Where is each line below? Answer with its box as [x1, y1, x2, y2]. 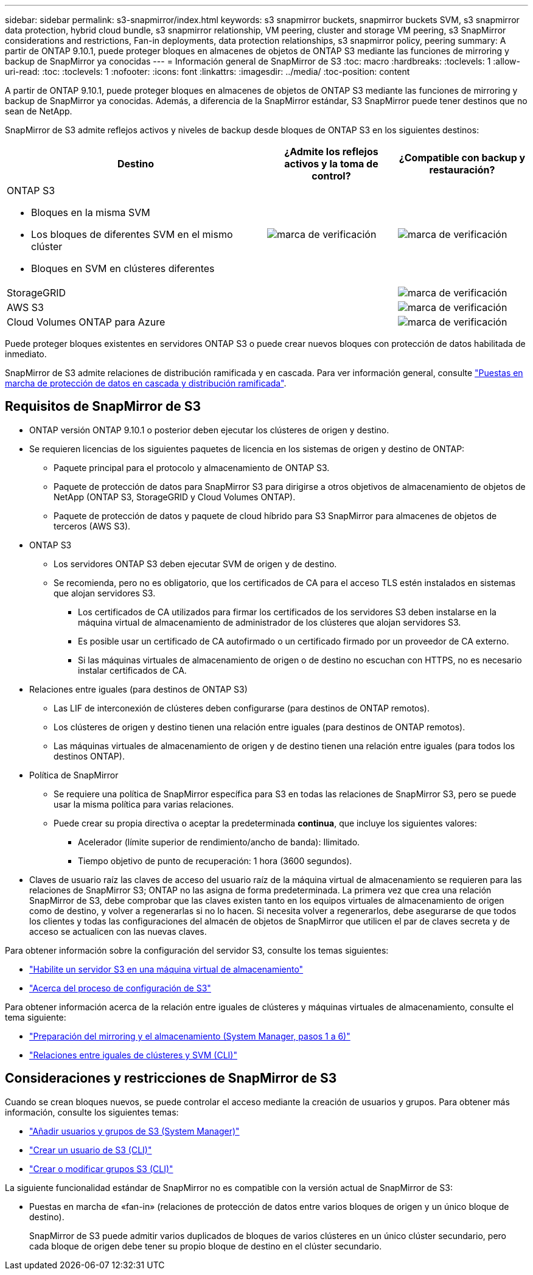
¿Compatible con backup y [399, 152, 526, 164]
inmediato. [5, 349, 47, 359]
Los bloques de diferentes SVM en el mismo [31, 228, 233, 240]
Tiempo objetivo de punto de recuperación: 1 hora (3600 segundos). [78, 855, 352, 866]
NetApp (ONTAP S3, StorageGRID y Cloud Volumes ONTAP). [54, 491, 296, 502]
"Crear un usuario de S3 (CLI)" [29, 1144, 152, 1155]
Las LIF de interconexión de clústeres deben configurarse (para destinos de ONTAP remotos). [54, 702, 430, 713]
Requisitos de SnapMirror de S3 [5, 399, 201, 414]
